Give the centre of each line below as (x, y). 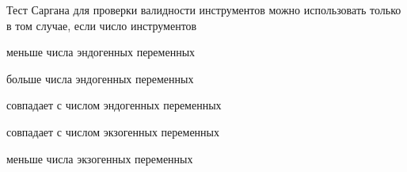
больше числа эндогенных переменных (100, 78)
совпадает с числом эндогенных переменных (114, 105)
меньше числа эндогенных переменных (101, 52)
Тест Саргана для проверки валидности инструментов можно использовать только (204, 10)
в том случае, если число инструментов (102, 25)
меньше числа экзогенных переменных (100, 158)
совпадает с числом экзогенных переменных (113, 131)
